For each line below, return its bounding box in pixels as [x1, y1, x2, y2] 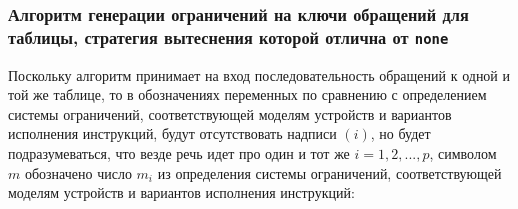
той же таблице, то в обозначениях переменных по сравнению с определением [8, 84, 487, 105]
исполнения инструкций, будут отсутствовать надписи [8, 123, 337, 144]
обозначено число [24, 162, 132, 183]
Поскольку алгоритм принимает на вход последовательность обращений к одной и [8, 64, 511, 85]
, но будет [370, 123, 431, 144]
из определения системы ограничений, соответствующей [157, 162, 502, 183]
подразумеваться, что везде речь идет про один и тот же [8, 143, 350, 164]
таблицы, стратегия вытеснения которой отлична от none [8, 24, 449, 49]
